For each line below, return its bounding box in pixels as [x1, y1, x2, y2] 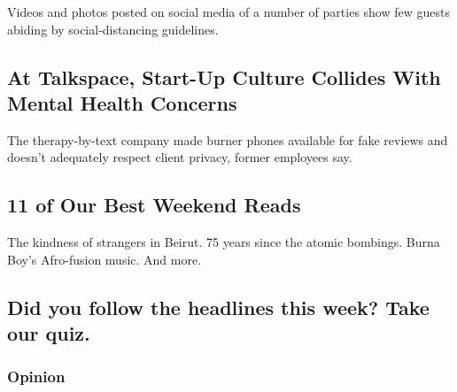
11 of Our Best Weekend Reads [7, 191, 301, 219]
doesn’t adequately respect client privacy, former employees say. [7, 148, 352, 166]
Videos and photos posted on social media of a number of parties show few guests [7, 3, 450, 20]
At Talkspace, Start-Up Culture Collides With [7, 63, 441, 90]
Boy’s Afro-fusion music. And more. [7, 250, 202, 268]
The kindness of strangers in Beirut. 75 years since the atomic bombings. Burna [7, 233, 440, 251]
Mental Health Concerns [7, 88, 237, 116]
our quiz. [7, 319, 90, 347]
